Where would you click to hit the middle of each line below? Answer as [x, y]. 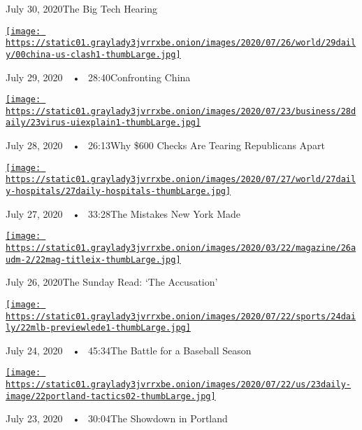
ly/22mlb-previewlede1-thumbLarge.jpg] [98, 328]
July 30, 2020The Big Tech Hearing [82, 8]
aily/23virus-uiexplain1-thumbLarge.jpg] [103, 123]
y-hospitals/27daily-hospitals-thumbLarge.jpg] [118, 192]
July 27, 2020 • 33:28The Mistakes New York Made [123, 213]
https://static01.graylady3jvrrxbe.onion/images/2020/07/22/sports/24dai [181, 316]
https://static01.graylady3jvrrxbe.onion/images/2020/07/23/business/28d [181, 111]
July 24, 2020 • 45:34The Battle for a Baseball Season [129, 350]
